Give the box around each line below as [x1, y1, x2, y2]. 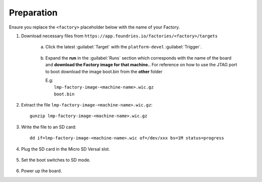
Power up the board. [21, 168, 62, 174]
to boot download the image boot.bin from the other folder [45, 68, 163, 75]
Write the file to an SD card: [21, 124, 77, 130]
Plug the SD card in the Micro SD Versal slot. [21, 146, 110, 152]
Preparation [9, 7, 58, 18]
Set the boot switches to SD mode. [21, 157, 91, 163]
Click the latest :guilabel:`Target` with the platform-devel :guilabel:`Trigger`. [45, 44, 202, 50]
